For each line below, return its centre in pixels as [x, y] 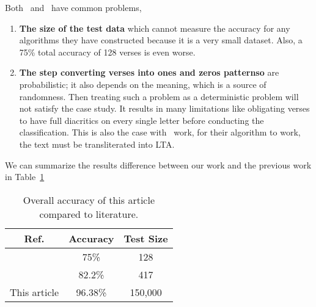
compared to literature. [89, 214]
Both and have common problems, [73, 7]
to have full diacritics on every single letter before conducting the [141, 120]
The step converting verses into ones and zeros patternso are [149, 72]
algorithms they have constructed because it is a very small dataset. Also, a [161, 40]
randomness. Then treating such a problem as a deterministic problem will [159, 96]
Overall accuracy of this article [89, 200]
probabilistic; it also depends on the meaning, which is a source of [143, 84]
